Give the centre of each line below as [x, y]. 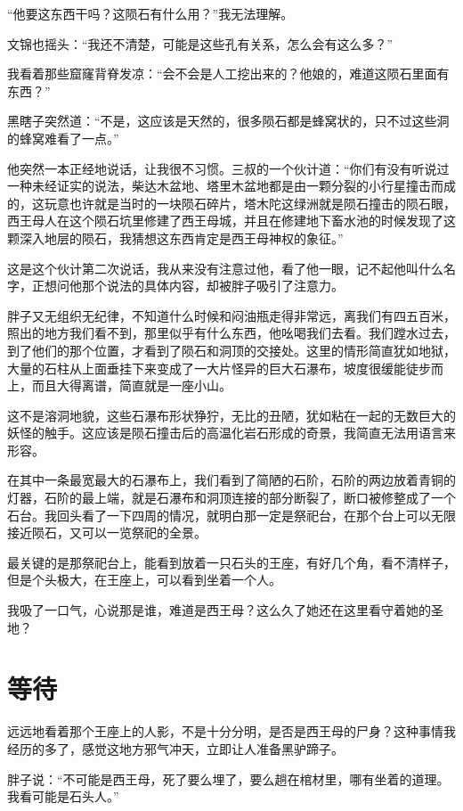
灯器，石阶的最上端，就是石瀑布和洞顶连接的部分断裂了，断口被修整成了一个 [231, 498]
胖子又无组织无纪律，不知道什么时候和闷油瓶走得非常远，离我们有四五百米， [231, 315]
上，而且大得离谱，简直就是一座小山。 [119, 385]
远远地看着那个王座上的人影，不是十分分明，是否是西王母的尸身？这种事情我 [231, 731]
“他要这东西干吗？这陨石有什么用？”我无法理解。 [150, 13]
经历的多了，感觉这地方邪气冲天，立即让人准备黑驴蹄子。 [175, 748]
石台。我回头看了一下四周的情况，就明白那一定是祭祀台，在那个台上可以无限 [231, 515]
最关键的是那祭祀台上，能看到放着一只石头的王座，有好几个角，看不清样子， [231, 562]
